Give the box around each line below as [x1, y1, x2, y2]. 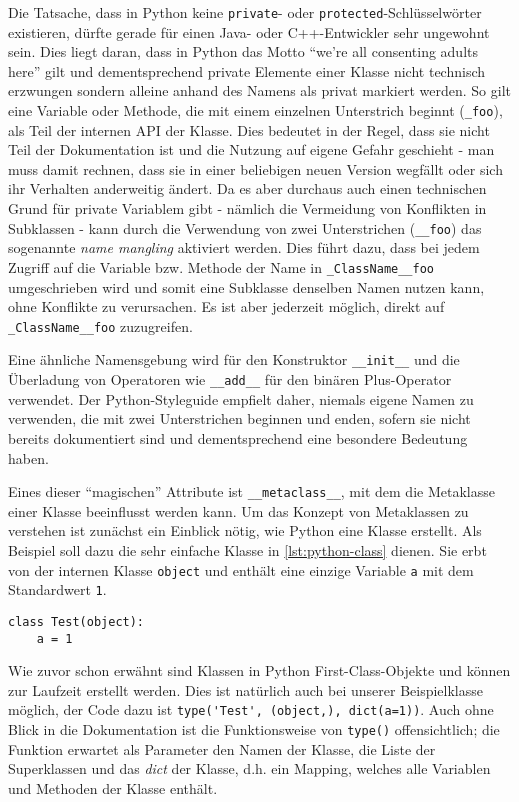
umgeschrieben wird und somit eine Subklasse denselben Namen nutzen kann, [8, 276, 485, 297]
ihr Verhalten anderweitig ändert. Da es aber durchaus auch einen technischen [8, 178, 487, 199]
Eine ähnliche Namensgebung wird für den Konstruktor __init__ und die [8, 349, 460, 370]
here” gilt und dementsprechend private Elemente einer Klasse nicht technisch [8, 60, 486, 81]
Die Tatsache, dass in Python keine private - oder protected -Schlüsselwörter [8, 2, 482, 22]
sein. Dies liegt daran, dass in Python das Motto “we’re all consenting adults [8, 41, 479, 62]
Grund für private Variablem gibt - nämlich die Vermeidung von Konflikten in [8, 198, 487, 219]
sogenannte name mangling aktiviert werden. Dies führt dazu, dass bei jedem [8, 237, 480, 258]
